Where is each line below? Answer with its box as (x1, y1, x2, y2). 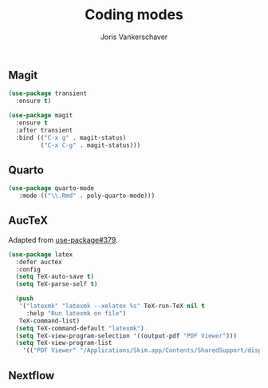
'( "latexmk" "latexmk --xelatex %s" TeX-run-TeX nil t (18, 302, 205, 311)
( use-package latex (8, 250, 73, 259)
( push (15, 295, 34, 303)
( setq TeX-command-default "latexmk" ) (15, 324, 145, 332)
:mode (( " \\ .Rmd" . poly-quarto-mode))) (18, 192, 156, 200)
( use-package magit (8, 112, 73, 120)
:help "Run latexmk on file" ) (26, 309, 127, 317)
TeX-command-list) (18, 317, 81, 325)
